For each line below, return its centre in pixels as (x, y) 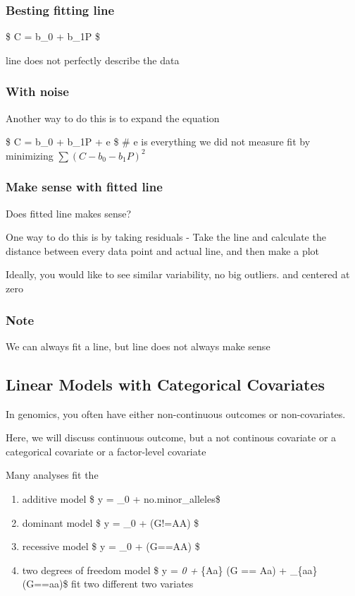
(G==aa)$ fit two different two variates (108, 584)
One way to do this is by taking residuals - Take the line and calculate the (166, 237)
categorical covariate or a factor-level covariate (106, 451)
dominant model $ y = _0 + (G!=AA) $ (111, 522)
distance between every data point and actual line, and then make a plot (163, 250)
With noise (37, 91)
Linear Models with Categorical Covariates (165, 384)
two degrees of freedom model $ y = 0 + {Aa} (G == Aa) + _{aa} (170, 570)
